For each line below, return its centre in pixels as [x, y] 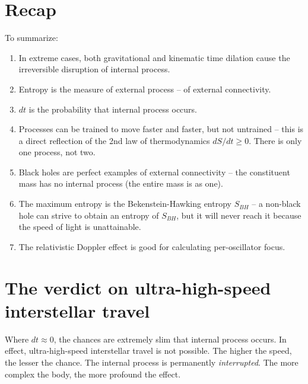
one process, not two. [57, 152]
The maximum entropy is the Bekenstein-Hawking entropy [125, 204]
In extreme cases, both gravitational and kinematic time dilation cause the [154, 57]
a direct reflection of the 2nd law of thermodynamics [114, 140]
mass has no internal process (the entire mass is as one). [121, 183]
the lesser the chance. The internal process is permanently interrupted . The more [152, 362]
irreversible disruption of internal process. [94, 69]
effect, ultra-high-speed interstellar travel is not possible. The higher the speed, [148, 351]
